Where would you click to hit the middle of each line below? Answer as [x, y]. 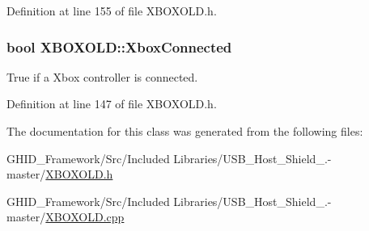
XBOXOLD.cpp [85, 217]
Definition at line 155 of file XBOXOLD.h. [112, 10]
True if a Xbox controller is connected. [102, 76]
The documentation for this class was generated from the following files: [185, 131]
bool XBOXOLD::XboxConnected [119, 46]
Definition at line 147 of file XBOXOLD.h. [112, 104]
